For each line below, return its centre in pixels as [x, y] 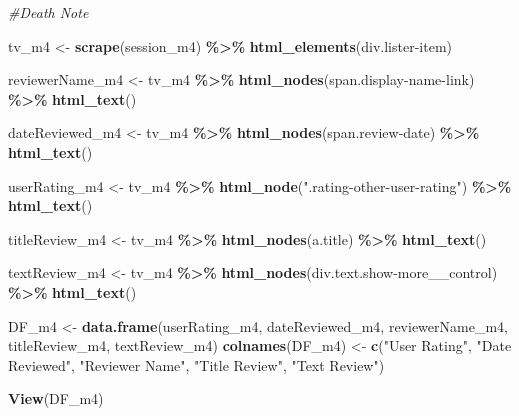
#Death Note [48, 12]
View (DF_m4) [56, 398]
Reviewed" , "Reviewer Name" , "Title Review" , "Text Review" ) [196, 364]
